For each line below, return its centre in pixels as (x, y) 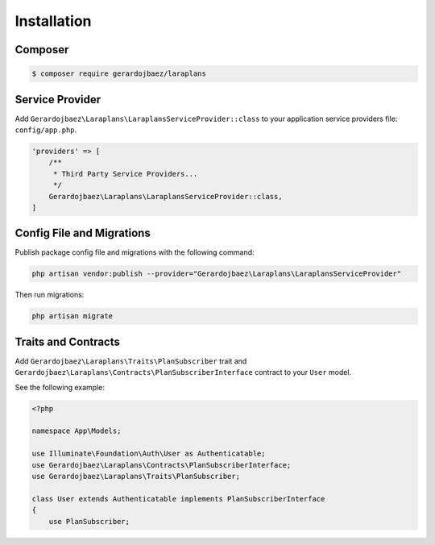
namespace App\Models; (77, 431)
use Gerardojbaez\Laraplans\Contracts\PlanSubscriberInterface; (162, 465)
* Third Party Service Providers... (125, 174)
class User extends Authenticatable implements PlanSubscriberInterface (178, 499)
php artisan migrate (72, 316)
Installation (53, 21)
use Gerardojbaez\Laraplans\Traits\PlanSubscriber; (136, 476)
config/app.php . (46, 130)
